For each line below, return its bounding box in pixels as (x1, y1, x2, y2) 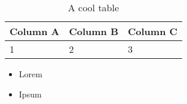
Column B (69, 24, 119, 38)
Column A (10, 24, 60, 38)
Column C (128, 24, 177, 38)
